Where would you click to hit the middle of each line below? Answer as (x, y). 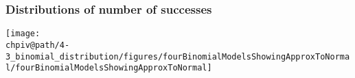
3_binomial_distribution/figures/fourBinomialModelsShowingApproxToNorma (178, 56)
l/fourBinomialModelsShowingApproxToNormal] (109, 68)
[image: (23, 34)
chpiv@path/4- (38, 45)
